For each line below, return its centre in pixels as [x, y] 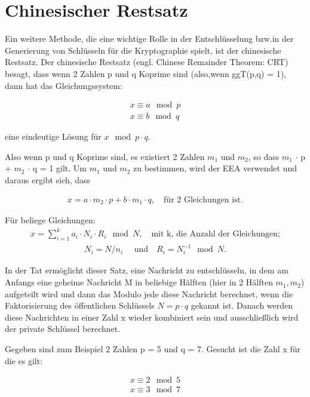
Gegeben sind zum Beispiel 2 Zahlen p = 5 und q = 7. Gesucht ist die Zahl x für [153, 349]
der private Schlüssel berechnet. [63, 329]
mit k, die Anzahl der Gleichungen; [216, 234]
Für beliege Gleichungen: [50, 220]
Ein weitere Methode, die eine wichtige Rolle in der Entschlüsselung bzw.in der [149, 39]
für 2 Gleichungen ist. [203, 200]
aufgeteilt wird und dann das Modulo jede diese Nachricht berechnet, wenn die [149, 293]
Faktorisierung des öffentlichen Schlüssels [80, 305]
